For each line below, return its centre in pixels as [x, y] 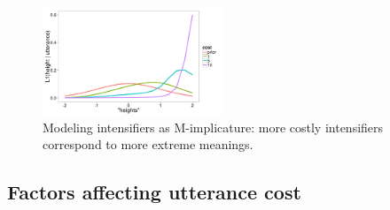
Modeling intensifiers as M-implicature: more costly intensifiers [213, 127]
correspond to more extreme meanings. [148, 144]
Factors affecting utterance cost [154, 192]
